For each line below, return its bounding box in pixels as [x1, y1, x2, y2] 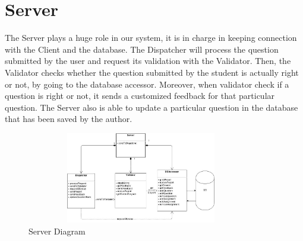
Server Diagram [29, 224, 86, 237]
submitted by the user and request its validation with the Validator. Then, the [5, 54, 291, 67]
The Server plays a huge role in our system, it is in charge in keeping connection [5, 31, 297, 44]
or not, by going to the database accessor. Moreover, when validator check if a [5, 78, 289, 90]
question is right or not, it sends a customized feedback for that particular [5, 89, 275, 102]
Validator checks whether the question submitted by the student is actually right [5, 66, 299, 78]
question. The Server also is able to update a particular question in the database [5, 101, 298, 113]
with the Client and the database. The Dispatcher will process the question [5, 43, 279, 55]
